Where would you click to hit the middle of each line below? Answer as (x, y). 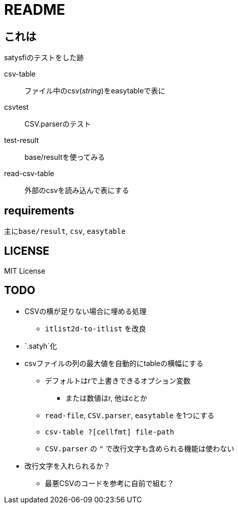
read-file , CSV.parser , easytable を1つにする (130, 415)
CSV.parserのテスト (58, 124)
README (35, 10)
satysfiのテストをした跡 (44, 58)
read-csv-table (29, 174)
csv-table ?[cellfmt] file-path (110, 432)
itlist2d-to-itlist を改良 (96, 328)
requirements (39, 210)
